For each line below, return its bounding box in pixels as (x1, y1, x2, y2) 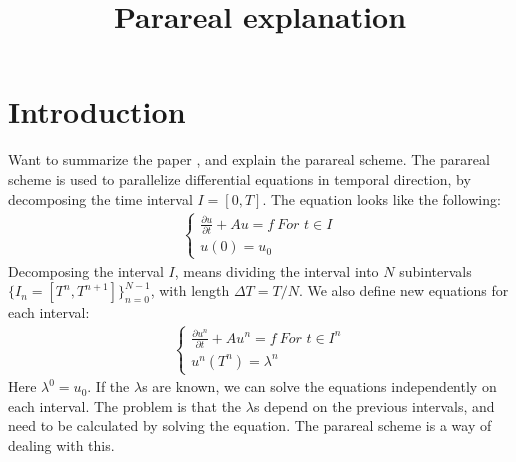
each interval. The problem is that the (8, 395, 242, 416)
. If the (87, 376, 130, 397)
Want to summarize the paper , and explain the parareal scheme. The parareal (8, 149, 490, 170)
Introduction (8, 91, 186, 132)
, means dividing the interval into (174, 260, 379, 281)
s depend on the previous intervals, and (253, 395, 495, 416)
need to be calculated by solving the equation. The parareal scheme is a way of (8, 415, 492, 436)
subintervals (399, 260, 472, 281)
